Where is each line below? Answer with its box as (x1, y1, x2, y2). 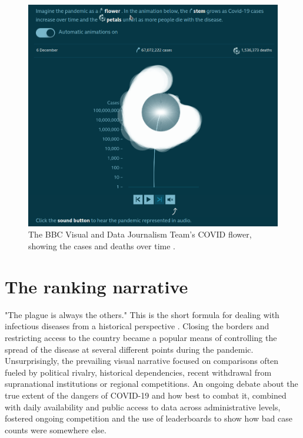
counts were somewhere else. (5, 423, 106, 436)
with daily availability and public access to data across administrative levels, (5, 400, 281, 413)
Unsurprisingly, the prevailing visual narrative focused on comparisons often (5, 355, 279, 367)
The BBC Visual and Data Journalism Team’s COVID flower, (28, 228, 252, 240)
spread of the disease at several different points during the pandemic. (5, 343, 254, 355)
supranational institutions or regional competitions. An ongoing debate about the (5, 377, 298, 390)
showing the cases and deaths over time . (28, 240, 175, 252)
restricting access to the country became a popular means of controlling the (5, 331, 277, 343)
